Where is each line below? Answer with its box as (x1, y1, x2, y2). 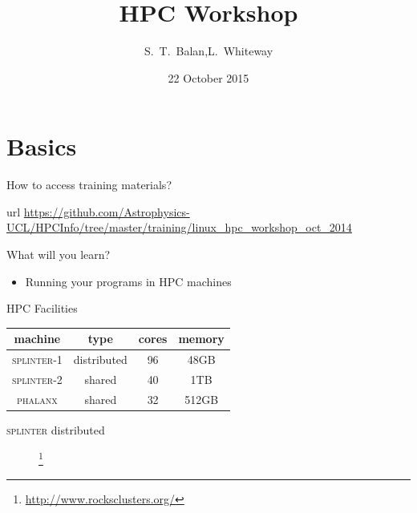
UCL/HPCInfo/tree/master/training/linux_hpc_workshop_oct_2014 (6, 219, 352, 236)
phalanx (17, 390, 58, 407)
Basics (6, 130, 77, 163)
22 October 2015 (168, 69, 249, 86)
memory (178, 330, 225, 347)
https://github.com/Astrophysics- (23, 203, 190, 220)
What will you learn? (6, 246, 111, 263)
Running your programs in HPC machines (25, 273, 232, 289)
